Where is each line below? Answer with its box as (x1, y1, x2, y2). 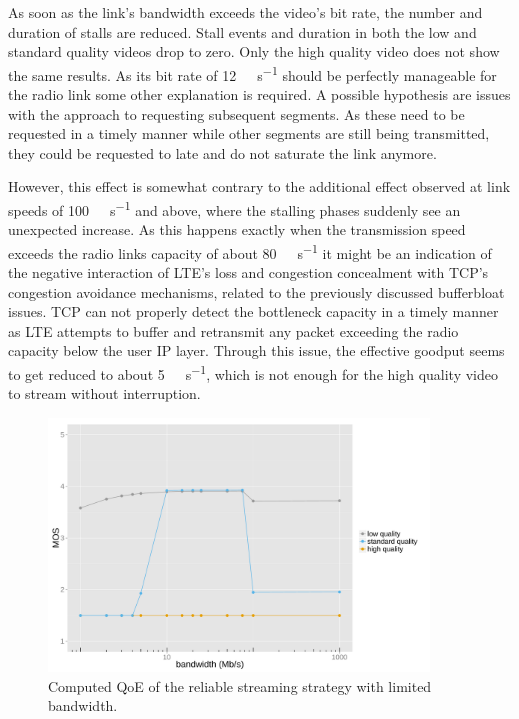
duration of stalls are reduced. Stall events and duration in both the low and (8, 21, 477, 42)
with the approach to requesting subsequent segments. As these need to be (8, 103, 465, 124)
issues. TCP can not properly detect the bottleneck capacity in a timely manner (8, 301, 499, 322)
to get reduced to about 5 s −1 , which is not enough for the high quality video (8, 361, 499, 384)
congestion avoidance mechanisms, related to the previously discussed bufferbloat (8, 281, 505, 302)
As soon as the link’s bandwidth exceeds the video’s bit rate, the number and (8, 2, 483, 22)
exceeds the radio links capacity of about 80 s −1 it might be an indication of (8, 239, 492, 263)
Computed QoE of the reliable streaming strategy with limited (48, 675, 432, 696)
